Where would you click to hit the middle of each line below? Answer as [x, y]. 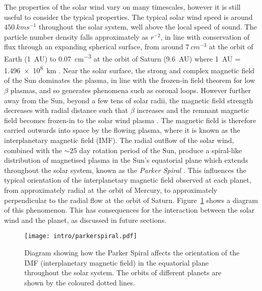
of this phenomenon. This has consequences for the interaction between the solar [129, 210]
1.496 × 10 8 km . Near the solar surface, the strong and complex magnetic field [129, 69]
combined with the [33, 150]
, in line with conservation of [205, 36]
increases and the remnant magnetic [193, 110]
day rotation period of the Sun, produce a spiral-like [161, 150]
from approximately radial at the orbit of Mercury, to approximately [111, 190]
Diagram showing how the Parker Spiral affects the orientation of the [132, 253]
